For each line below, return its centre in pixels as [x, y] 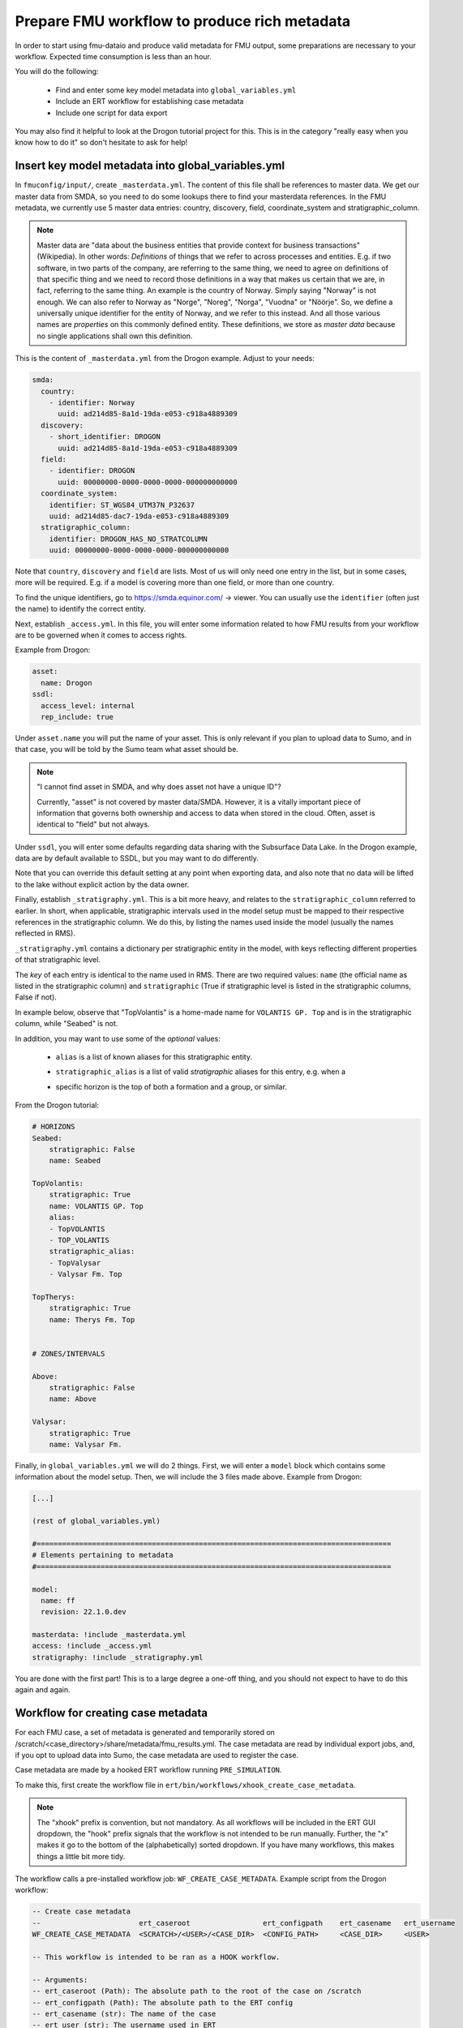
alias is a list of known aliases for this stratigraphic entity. [154, 1057]
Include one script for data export [111, 113]
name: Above [73, 1399]
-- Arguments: [60, 1980]
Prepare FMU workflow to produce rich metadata [183, 21]
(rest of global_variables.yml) [96, 1521]
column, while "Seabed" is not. [66, 1024]
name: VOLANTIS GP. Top [96, 1206]
